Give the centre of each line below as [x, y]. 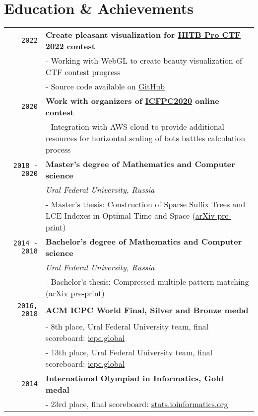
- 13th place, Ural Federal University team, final [129, 352]
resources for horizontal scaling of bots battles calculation [145, 138]
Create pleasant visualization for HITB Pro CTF [143, 35]
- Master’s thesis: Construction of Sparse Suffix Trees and [145, 204]
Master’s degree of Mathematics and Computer [140, 164]
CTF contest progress [83, 72]
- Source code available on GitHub [105, 86]
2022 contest [70, 46]
